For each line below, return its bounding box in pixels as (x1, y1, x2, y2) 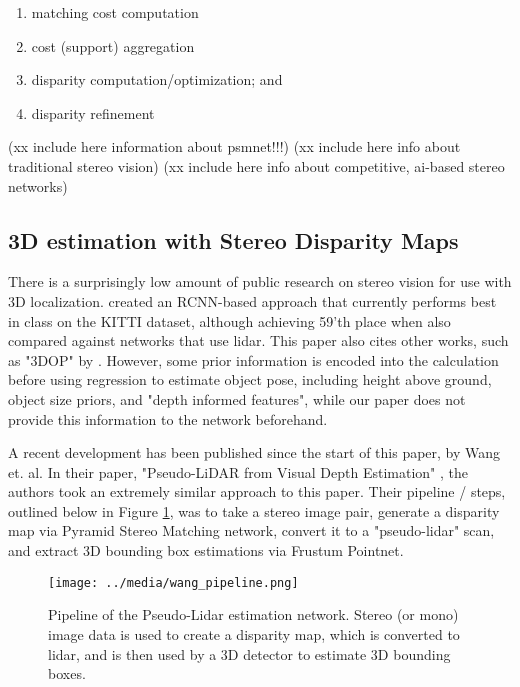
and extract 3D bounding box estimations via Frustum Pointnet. (8, 540, 404, 561)
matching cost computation (31, 2, 199, 22)
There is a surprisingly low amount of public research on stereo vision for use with (8, 271, 512, 292)
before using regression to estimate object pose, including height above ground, (8, 369, 492, 390)
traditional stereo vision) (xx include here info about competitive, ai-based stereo (8, 155, 505, 176)
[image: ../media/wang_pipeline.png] (48, 575, 299, 590)
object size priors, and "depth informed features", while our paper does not (8, 388, 466, 409)
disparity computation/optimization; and (31, 69, 283, 90)
